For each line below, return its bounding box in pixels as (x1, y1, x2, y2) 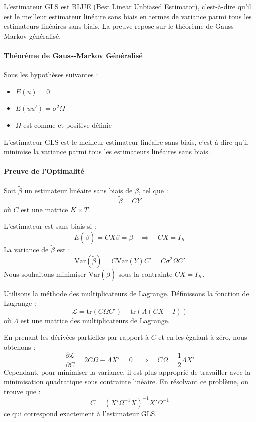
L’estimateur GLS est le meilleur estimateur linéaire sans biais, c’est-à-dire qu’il (4, 136, 248, 147)
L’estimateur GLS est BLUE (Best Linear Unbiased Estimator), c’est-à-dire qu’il (4, 1, 251, 11)
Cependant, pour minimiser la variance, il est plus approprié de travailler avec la (4, 366, 251, 377)
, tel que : (138, 185, 168, 195)
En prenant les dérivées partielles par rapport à (4, 332, 149, 342)
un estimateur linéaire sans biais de (24, 185, 133, 195)
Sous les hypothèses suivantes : (4, 69, 98, 80)
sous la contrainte (118, 268, 173, 279)
